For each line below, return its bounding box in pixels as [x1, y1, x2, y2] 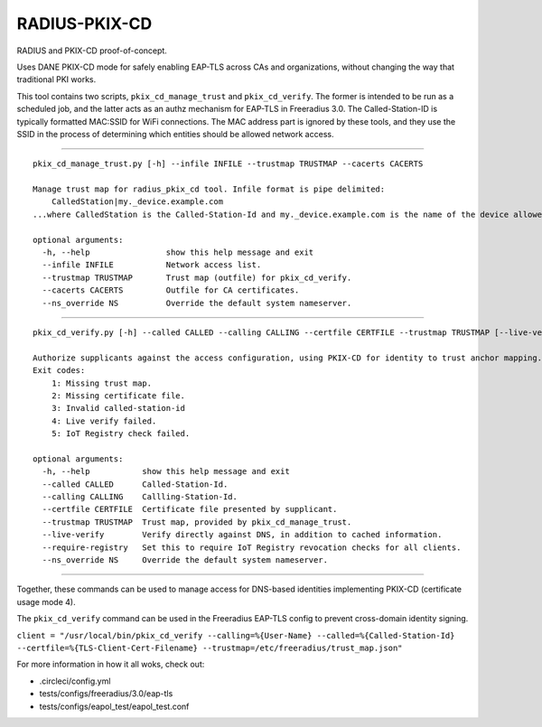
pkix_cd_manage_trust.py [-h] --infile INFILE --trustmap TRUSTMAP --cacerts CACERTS [33, 159, 424, 169]
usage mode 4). [16, 596, 76, 607]
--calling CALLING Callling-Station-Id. [42, 492, 238, 502]
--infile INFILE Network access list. [42, 260, 262, 270]
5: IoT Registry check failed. [51, 429, 191, 439]
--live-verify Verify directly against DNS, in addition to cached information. [42, 529, 443, 540]
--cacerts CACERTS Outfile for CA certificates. [42, 285, 300, 295]
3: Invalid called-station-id [51, 403, 185, 414]
